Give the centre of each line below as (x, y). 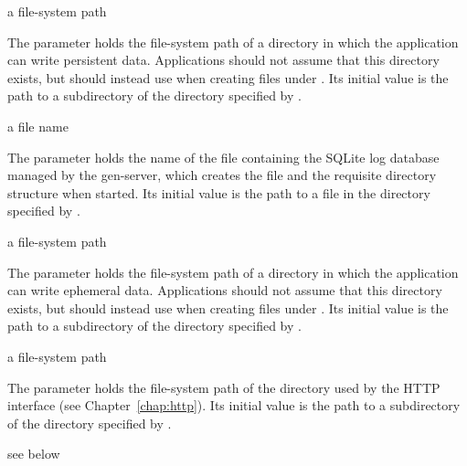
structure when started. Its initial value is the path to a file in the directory (219, 192)
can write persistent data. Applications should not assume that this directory (223, 60)
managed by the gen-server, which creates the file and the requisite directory (222, 175)
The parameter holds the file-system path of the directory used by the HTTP (224, 387)
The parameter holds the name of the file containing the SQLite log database (223, 157)
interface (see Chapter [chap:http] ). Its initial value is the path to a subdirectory (234, 405)
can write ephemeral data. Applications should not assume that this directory (225, 290)
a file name (38, 126)
